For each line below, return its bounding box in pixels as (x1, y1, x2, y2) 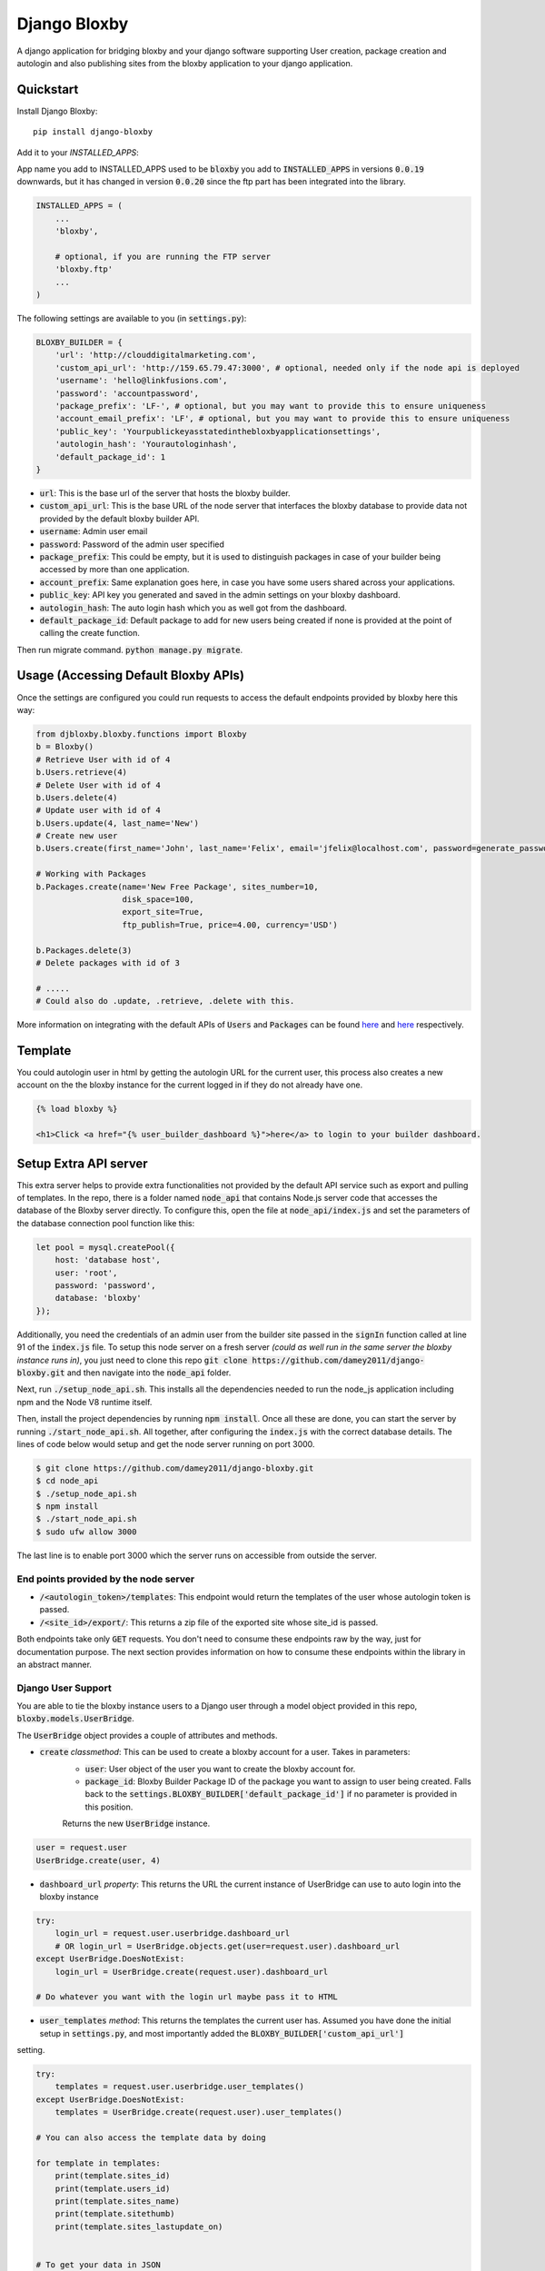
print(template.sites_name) (54, 2196, 181, 2207)
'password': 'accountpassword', (54, 388, 200, 399)
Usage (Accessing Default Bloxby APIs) (16, 668, 245, 683)
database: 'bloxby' (54, 1293, 143, 1304)
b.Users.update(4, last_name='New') (35, 818, 200, 828)
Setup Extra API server (16, 1155, 149, 1171)
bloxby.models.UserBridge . (16, 1713, 135, 1724)
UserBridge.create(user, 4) (35, 1855, 161, 1866)
